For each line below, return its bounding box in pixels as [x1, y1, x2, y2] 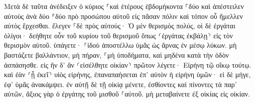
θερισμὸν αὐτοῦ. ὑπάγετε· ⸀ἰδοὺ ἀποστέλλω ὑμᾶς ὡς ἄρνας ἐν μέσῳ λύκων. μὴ [4, 40, 237, 50]
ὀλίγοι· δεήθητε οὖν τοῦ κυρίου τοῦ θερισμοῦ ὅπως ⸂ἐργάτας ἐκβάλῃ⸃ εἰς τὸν [4, 30, 233, 40]
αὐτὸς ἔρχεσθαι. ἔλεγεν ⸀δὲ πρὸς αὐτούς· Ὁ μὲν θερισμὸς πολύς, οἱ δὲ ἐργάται [4, 20, 235, 31]
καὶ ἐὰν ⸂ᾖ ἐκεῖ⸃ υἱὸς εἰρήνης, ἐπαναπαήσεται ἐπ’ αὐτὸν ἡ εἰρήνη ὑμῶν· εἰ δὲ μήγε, [4, 69, 251, 80]
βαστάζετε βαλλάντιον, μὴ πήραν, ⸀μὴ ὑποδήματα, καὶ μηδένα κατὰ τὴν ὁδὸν [4, 49, 229, 60]
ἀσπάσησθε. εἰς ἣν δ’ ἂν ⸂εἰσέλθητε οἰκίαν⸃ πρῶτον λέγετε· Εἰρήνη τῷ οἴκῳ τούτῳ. [4, 59, 251, 70]
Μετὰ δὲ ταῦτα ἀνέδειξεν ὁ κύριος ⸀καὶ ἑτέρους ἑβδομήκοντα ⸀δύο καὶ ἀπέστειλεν [4, 1, 244, 11]
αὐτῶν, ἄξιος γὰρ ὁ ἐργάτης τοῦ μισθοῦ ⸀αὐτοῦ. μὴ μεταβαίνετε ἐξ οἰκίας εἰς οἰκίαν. [4, 89, 250, 99]
